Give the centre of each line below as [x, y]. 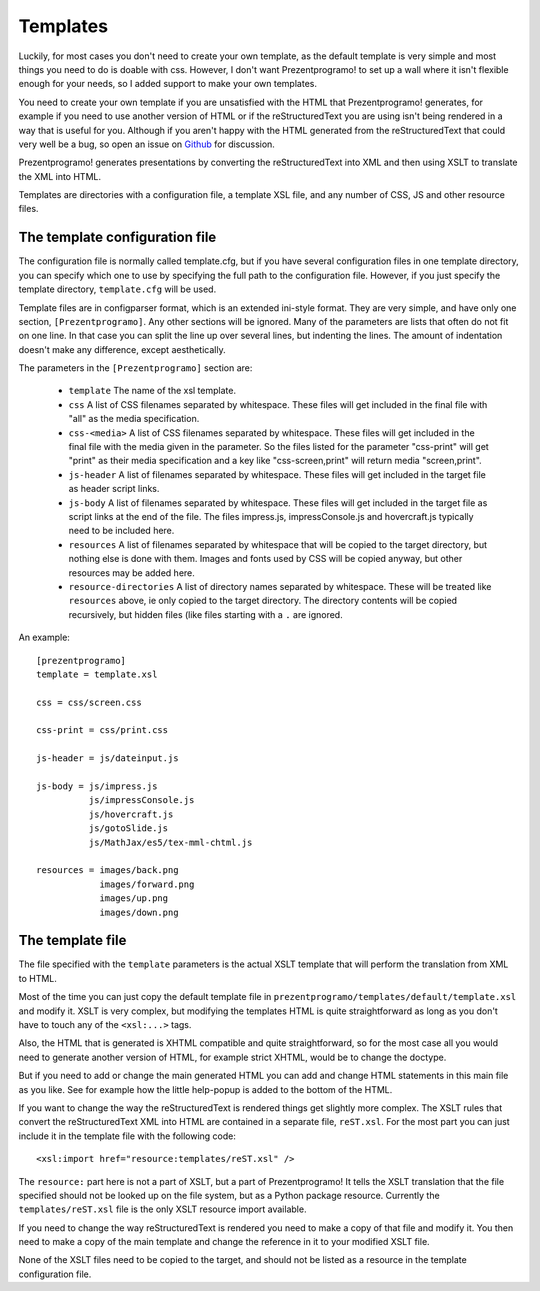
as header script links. [114, 489]
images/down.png [139, 912]
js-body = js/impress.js [97, 786]
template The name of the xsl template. [152, 391]
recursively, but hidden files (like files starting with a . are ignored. [206, 614]
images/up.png [134, 898]
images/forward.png [147, 884]
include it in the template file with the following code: [127, 1136]
